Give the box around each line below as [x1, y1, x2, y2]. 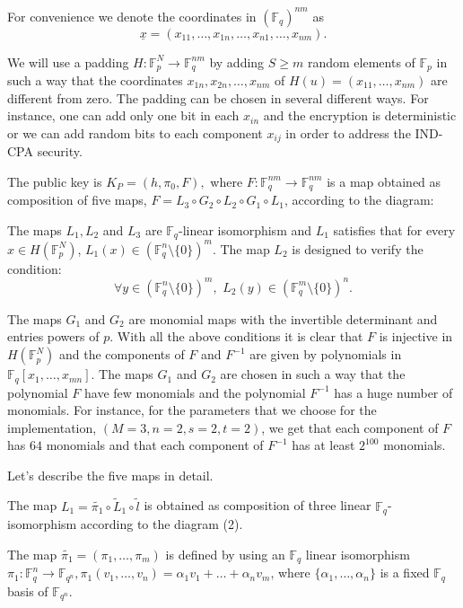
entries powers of [7, 327, 100, 346]
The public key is [7, 172, 102, 190]
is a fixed [380, 563, 430, 582]
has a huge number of [334, 383, 453, 401]
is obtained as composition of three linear [144, 496, 371, 515]
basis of [7, 581, 48, 600]
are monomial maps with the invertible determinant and [128, 309, 438, 328]
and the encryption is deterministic [263, 106, 457, 125]
